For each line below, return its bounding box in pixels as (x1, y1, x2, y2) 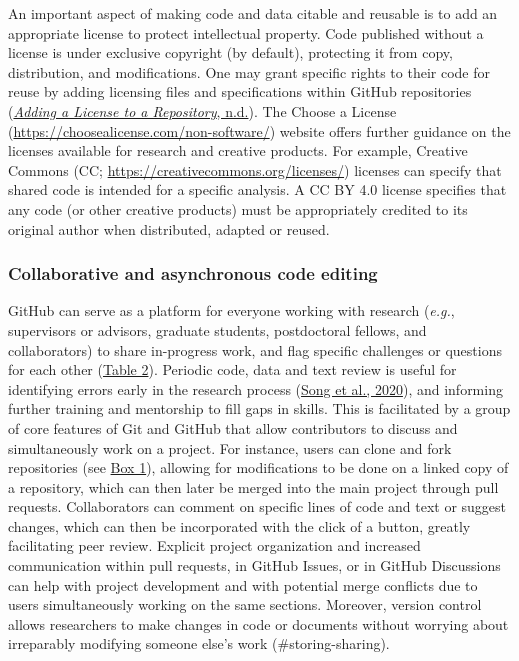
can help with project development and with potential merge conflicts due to (8, 574, 478, 595)
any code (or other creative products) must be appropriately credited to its (8, 198, 468, 219)
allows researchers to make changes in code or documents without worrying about (8, 613, 509, 634)
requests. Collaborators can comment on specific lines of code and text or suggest (8, 496, 507, 517)
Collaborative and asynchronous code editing (8, 261, 378, 286)
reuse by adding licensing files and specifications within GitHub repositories (8, 81, 472, 102)
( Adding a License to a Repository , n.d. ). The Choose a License (8, 100, 397, 121)
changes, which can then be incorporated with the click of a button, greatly (8, 515, 471, 536)
